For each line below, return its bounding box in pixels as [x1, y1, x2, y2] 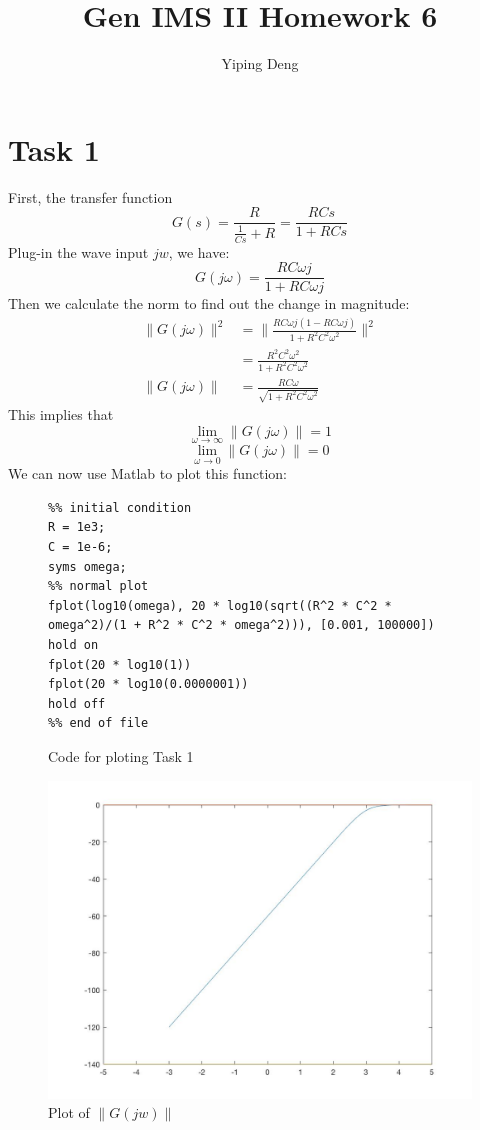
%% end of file [48, 716, 149, 731]
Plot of [48, 1102, 90, 1123]
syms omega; [48, 559, 127, 574]
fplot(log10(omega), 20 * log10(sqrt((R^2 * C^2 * [48, 598, 392, 613]
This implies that [8, 404, 114, 425]
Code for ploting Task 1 [48, 745, 194, 766]
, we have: [168, 241, 230, 262]
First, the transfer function [8, 186, 173, 207]
